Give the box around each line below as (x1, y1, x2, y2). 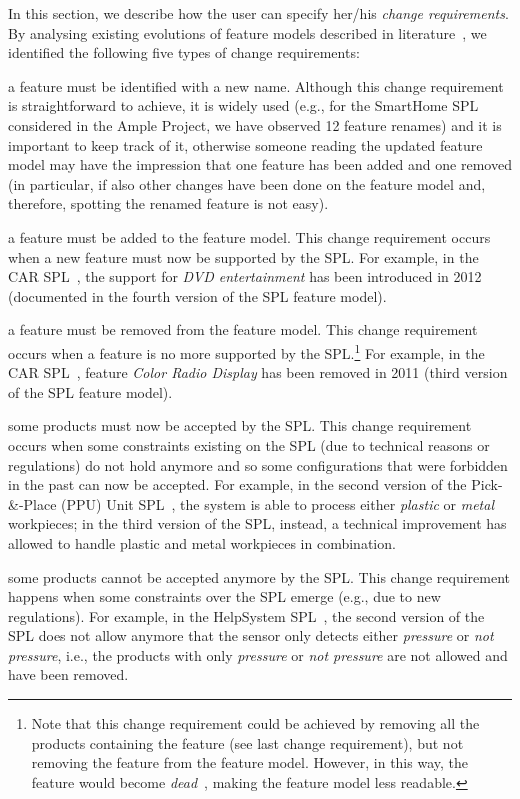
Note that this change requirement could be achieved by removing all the (31, 713, 480, 734)
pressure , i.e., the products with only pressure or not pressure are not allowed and (8, 644, 508, 665)
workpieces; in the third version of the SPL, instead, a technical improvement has (8, 513, 507, 534)
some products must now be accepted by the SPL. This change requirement (8, 415, 472, 436)
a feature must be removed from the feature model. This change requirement (8, 319, 478, 340)
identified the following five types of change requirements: (8, 42, 360, 63)
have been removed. (8, 664, 129, 685)
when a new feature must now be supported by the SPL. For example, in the (8, 246, 479, 267)
